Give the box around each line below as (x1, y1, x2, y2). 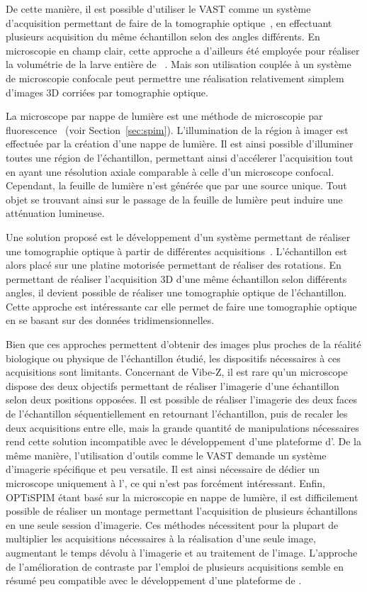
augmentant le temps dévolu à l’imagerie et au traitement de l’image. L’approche (6, 544, 358, 559)
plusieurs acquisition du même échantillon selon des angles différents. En (6, 29, 320, 44)
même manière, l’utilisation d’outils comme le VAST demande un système (6, 447, 327, 462)
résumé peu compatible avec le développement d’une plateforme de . (6, 573, 302, 588)
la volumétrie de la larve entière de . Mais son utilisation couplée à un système (6, 57, 351, 72)
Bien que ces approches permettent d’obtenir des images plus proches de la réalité (6, 337, 361, 352)
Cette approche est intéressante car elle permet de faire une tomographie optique (6, 298, 357, 313)
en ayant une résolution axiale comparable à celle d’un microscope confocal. (6, 164, 334, 179)
